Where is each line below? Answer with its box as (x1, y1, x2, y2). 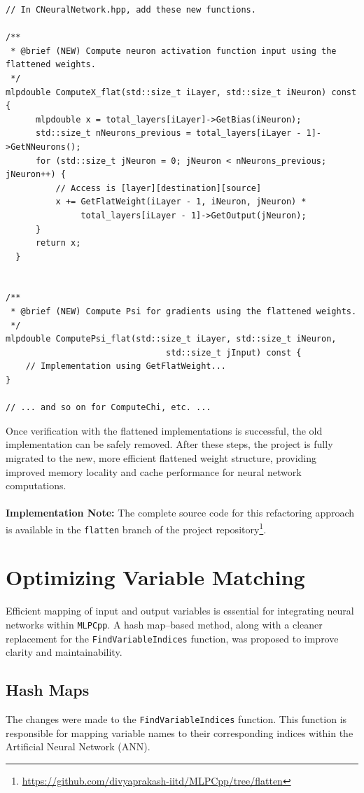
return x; (35, 238, 81, 248)
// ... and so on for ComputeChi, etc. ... (6, 402, 211, 413)
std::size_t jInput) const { (166, 347, 302, 358)
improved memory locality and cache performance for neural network (6, 464, 302, 479)
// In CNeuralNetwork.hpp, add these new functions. (6, 5, 256, 15)
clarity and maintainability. (6, 645, 122, 659)
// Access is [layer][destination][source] (55, 183, 262, 193)
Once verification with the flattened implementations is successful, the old (6, 423, 323, 437)
